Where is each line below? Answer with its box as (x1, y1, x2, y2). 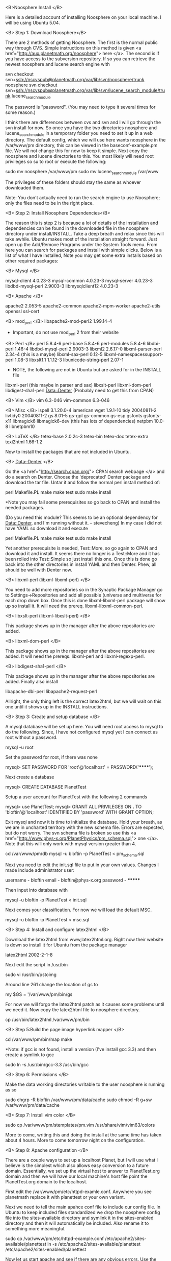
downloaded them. (5, 185, 45, 191)
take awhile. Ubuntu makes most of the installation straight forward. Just (5, 236, 158, 242)
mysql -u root (5, 744, 34, 750)
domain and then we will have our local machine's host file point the (5, 1173, 148, 1179)
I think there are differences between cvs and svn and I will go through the (5, 119, 161, 125)
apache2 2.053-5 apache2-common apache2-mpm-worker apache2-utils (5, 303, 161, 309)
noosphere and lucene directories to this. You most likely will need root (5, 153, 154, 159)
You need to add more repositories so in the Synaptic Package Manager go (5, 586, 163, 592)
